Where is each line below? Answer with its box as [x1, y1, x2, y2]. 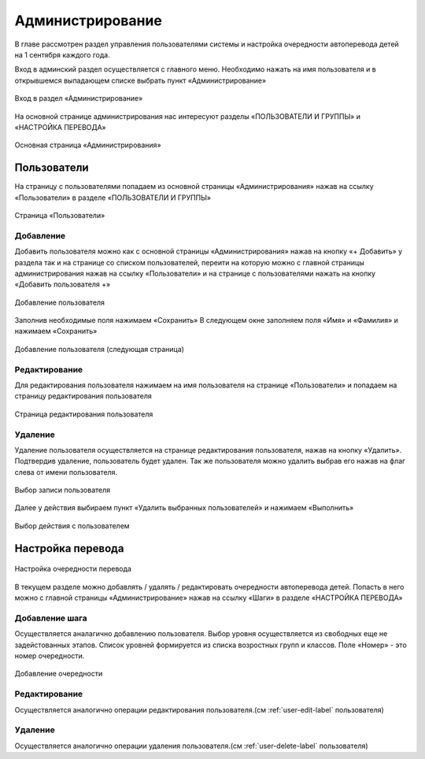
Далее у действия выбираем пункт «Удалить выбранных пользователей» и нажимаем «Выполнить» [14, 503, 354, 513]
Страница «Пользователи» [14, 210, 105, 220]
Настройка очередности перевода [14, 564, 131, 574]
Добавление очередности [14, 669, 103, 679]
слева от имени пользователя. [14, 467, 118, 476]
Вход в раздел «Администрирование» [14, 94, 143, 103]
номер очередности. [14, 650, 85, 661]
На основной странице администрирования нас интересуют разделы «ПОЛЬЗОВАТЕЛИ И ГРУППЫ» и [14, 111, 361, 121]
